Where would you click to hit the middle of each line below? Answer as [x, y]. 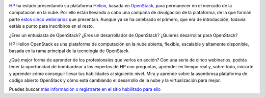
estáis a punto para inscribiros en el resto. [52, 26]
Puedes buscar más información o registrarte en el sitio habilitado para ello [85, 89]
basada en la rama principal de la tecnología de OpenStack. [69, 51]
